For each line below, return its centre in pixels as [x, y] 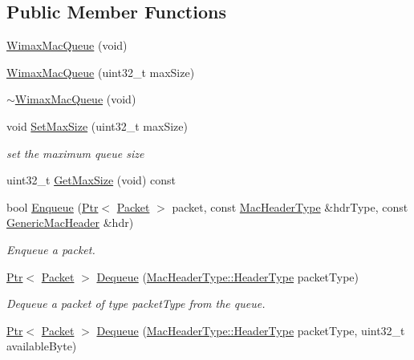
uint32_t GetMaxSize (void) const [91, 180]
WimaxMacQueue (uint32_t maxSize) [101, 72]
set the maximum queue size [75, 153]
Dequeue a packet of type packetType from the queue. [136, 303]
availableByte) [42, 346]
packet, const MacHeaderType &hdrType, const [290, 206]
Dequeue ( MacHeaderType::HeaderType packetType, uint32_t [251, 330]
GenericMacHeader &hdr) [70, 222]
